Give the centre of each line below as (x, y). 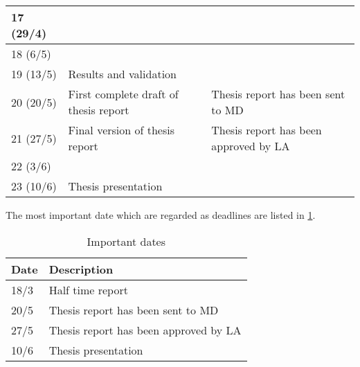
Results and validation (122, 74)
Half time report (88, 289)
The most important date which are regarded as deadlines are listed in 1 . (161, 215)
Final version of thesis (121, 130)
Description (81, 269)
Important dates (126, 241)
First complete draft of (123, 94)
